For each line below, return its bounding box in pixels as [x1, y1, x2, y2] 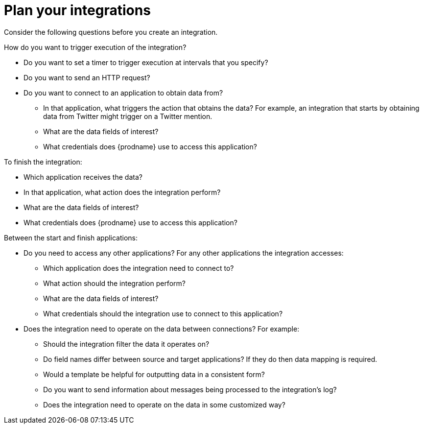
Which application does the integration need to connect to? [43, 263, 234, 272]
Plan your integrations [4, 2, 151, 19]
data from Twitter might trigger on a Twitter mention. [43, 112, 212, 120]
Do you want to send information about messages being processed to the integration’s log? [43, 385, 337, 394]
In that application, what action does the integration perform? [23, 188, 221, 196]
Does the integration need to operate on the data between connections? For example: [23, 324, 300, 333]
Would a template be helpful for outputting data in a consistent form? [43, 370, 265, 379]
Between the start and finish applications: [4, 233, 138, 242]
